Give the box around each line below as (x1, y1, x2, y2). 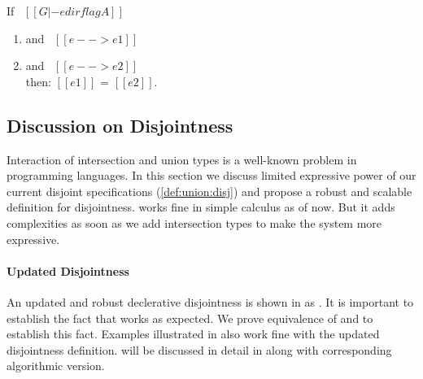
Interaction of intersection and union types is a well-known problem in (7, 150, 357, 168)
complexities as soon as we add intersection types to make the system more (7, 214, 382, 231)
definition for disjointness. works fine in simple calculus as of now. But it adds (7, 198, 395, 216)
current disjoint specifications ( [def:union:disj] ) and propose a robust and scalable (7, 182, 412, 199)
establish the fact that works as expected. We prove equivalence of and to (7, 309, 373, 326)
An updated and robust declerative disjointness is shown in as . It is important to (7, 293, 414, 310)
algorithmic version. (7, 357, 105, 374)
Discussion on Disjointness (7, 112, 233, 137)
